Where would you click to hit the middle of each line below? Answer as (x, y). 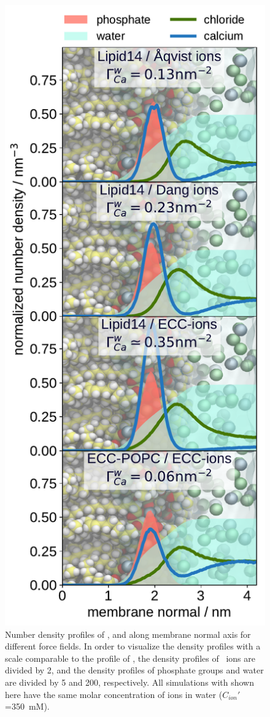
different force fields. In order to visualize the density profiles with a (133, 646)
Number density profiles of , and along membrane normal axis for (128, 634)
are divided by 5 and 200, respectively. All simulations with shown (130, 682)
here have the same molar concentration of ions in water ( (114, 694)
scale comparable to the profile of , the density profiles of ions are (130, 658)
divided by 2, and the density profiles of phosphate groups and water (134, 670)
